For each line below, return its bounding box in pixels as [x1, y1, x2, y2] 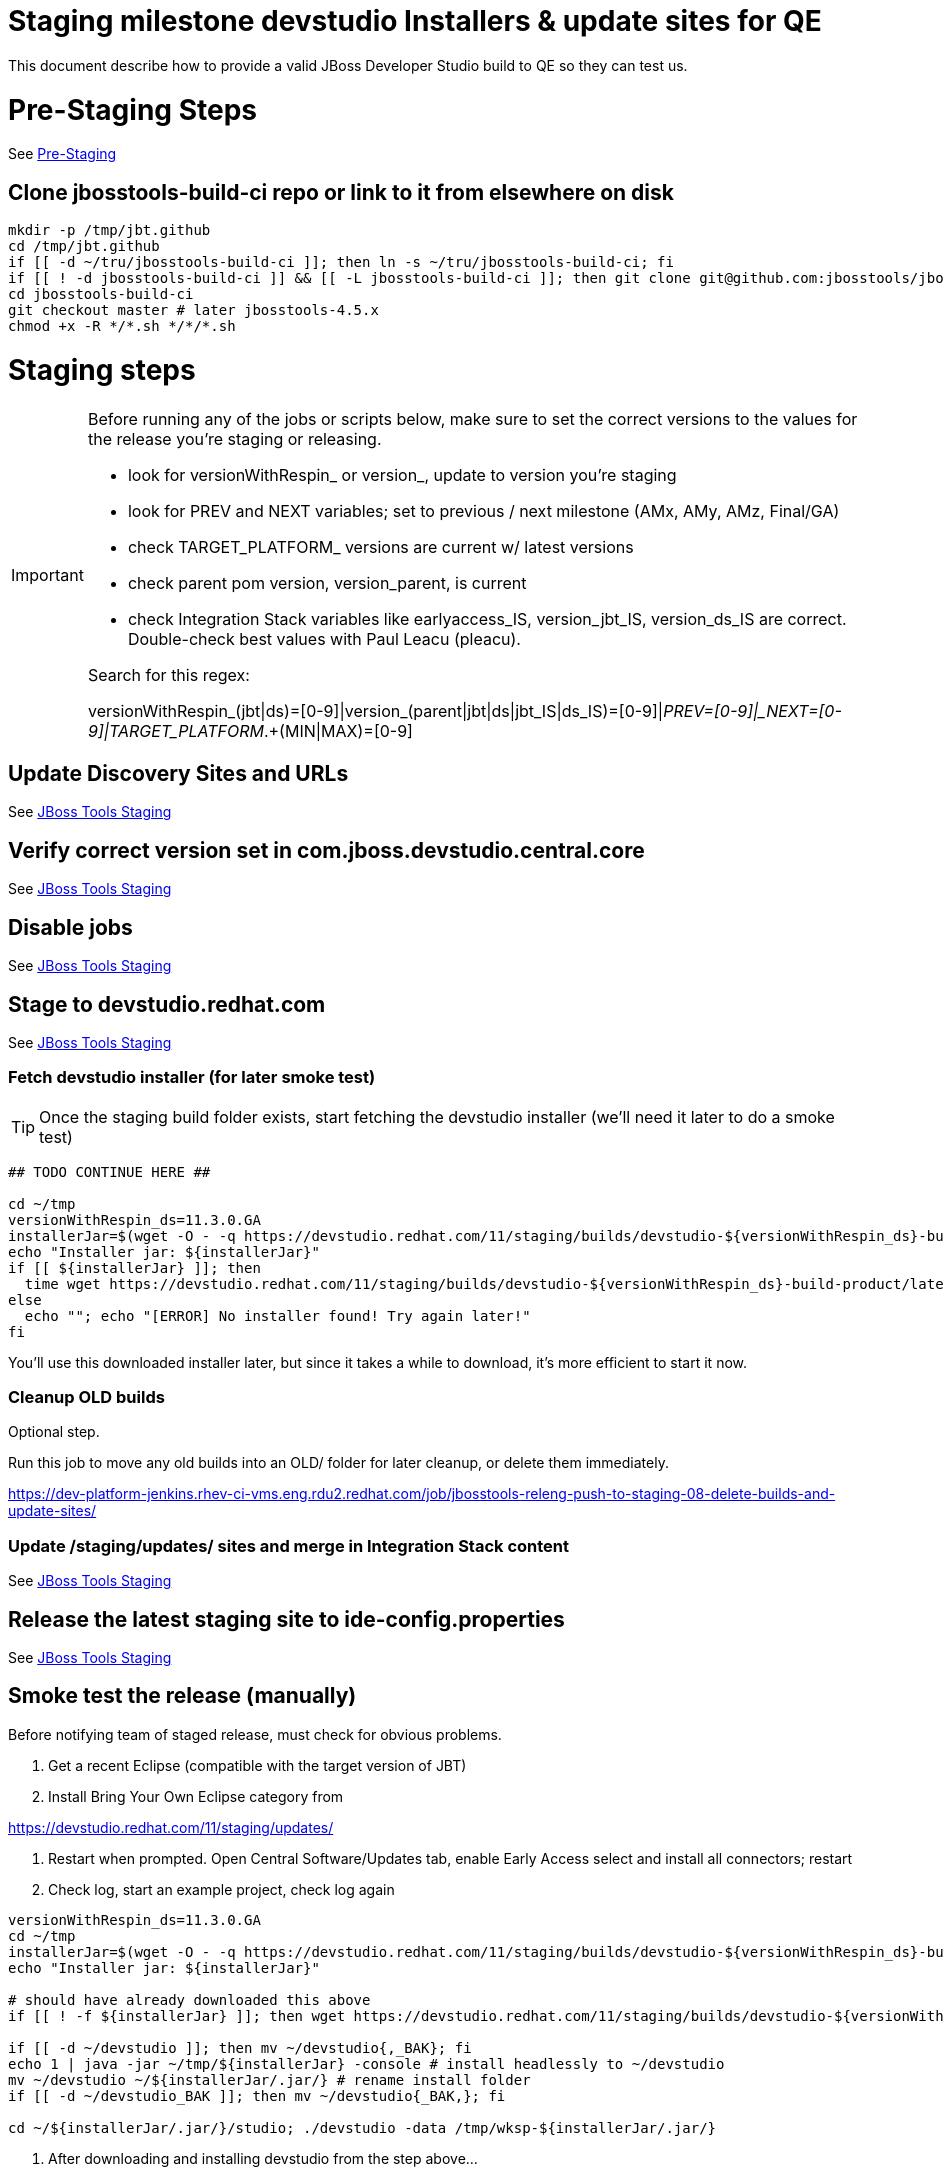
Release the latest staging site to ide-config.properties [8, 1606, 565, 1632]
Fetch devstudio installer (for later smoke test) [8, 1067, 376, 1088]
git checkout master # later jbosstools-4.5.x [8, 302, 379, 319]
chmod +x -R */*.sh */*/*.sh [8, 318, 236, 335]
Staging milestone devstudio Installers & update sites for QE [8, 4, 822, 38]
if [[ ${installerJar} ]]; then [8, 1259, 261, 1276]
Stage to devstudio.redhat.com [8, 991, 326, 1017]
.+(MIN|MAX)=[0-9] [263, 720, 413, 741]
